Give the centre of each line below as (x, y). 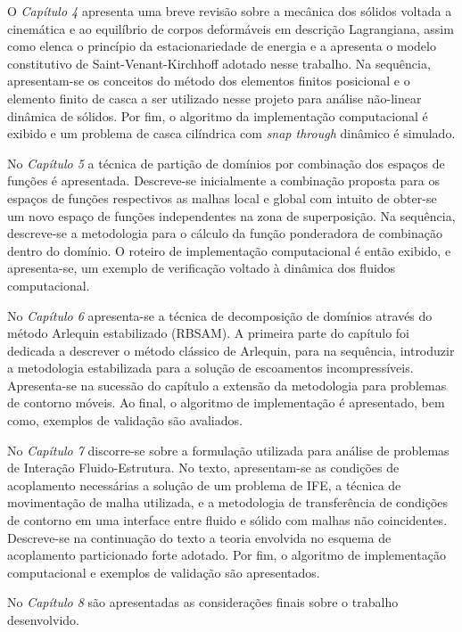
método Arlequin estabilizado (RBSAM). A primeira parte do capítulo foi (208, 333)
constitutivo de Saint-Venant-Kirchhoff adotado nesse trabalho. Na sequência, (219, 63)
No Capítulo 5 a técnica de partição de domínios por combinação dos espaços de (226, 163)
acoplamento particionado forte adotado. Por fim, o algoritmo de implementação (227, 555)
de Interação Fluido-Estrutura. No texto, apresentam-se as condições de (203, 468)
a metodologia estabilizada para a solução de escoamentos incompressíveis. (210, 368)
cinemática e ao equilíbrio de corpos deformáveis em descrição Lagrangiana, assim (231, 28)
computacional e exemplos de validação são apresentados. (164, 572)
